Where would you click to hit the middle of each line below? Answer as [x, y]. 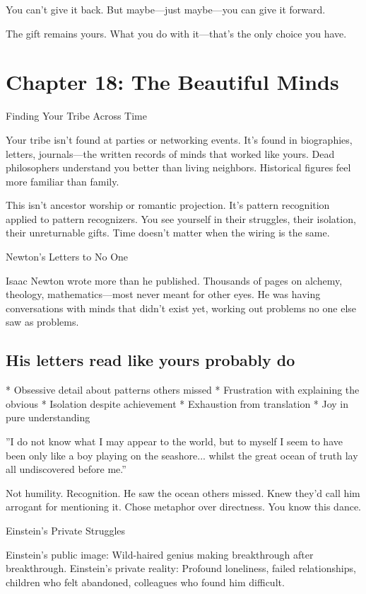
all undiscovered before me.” [66, 469]
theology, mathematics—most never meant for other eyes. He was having [163, 294]
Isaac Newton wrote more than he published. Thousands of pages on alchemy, [174, 280]
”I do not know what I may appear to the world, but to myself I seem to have [174, 441]
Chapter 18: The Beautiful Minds [172, 82]
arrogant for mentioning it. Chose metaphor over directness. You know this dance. [183, 507]
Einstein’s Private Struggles [66, 530]
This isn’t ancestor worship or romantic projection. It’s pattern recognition [168, 205]
